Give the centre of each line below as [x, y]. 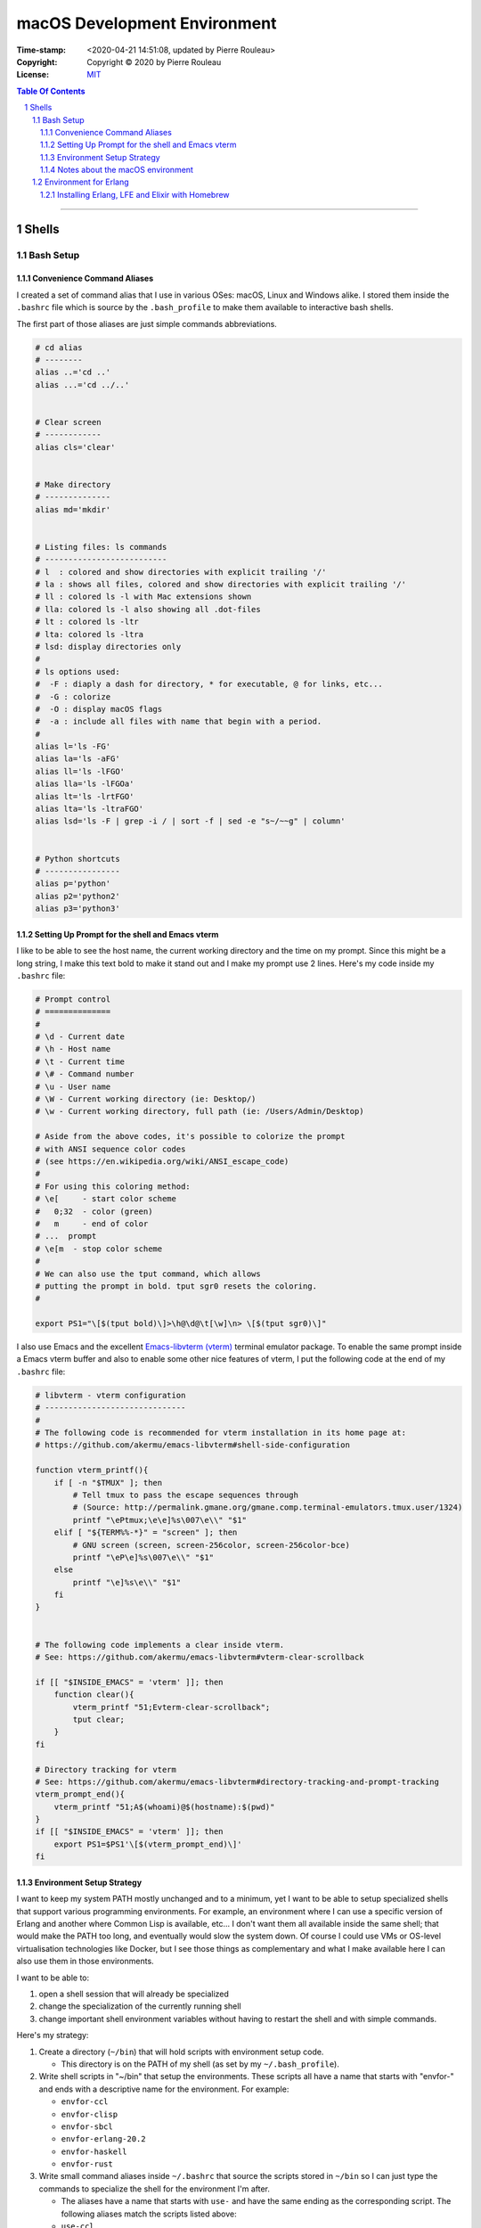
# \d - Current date [80, 1037]
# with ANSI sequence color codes [110, 1149]
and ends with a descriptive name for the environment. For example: [164, 2089]
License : [33, 75]
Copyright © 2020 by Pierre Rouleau [154, 61]
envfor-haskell [94, 2151]
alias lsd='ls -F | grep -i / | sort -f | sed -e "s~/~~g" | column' [190, 821]
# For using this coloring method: [113, 1186]
